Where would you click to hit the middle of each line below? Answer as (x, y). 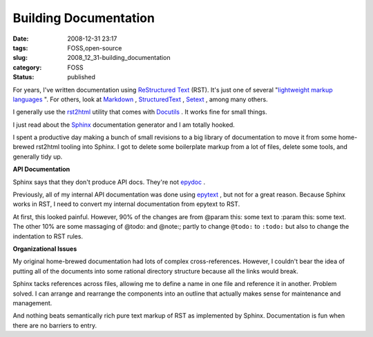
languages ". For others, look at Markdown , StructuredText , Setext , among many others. (141, 99)
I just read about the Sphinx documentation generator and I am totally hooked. (124, 125)
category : (27, 67)
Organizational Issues (45, 249)
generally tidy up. (38, 156)
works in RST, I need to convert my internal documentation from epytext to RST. (126, 204)
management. (32, 303)
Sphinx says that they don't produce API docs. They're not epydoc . (109, 182)
